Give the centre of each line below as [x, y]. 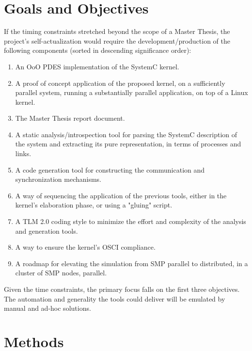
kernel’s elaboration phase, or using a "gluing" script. [94, 205]
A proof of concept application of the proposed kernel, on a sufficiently [120, 83]
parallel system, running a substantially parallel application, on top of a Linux [132, 92]
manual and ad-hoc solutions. [47, 308]
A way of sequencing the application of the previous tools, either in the [121, 195]
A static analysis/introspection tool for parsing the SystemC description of [126, 134]
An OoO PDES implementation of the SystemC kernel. [97, 66]
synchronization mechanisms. [58, 179]
